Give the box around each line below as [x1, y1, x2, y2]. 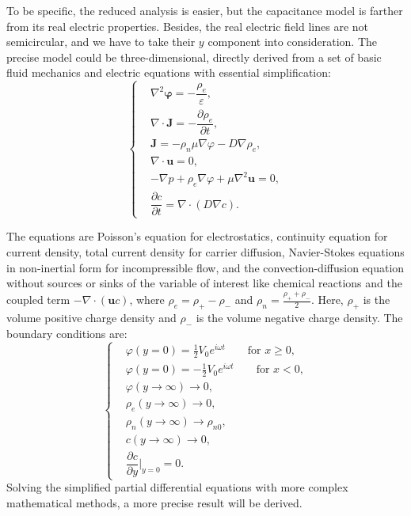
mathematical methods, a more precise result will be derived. [6, 494, 303, 510]
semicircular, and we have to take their [6, 33, 196, 50]
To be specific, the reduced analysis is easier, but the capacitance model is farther [6, 2, 403, 18]
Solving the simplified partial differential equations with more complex [6, 479, 348, 495]
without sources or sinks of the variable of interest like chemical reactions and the [6, 275, 402, 291]
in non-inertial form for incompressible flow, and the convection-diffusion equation [6, 259, 405, 275]
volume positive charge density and [6, 309, 177, 325]
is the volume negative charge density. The [196, 309, 403, 325]
